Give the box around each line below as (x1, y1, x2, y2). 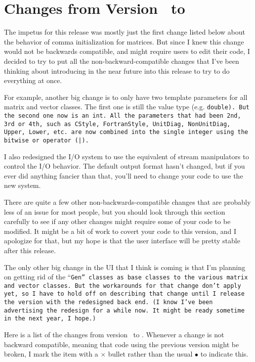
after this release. (4, 245, 56, 255)
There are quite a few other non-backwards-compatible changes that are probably (4, 196, 251, 207)
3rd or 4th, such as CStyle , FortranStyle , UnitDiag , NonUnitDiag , (4, 120, 231, 128)
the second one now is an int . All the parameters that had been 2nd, (4, 112, 241, 119)
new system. (4, 180, 41, 190)
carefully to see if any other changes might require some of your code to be (4, 216, 231, 226)
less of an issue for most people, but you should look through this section (4, 206, 225, 217)
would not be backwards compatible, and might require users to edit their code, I (4, 46, 250, 56)
